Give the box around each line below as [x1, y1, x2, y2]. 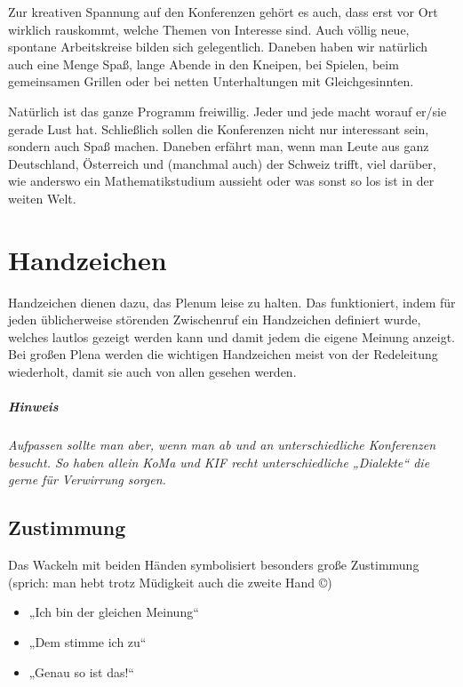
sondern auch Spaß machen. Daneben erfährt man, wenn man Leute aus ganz [8, 137, 429, 156]
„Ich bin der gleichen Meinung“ [28, 603, 199, 621]
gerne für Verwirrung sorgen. [8, 470, 166, 489]
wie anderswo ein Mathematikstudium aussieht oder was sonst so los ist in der [8, 172, 435, 190]
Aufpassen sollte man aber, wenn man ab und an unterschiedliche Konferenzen [8, 435, 436, 454]
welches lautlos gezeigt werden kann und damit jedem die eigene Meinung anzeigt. [8, 327, 455, 346]
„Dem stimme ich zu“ [28, 632, 147, 651]
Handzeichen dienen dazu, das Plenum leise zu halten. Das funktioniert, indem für [8, 292, 456, 311]
